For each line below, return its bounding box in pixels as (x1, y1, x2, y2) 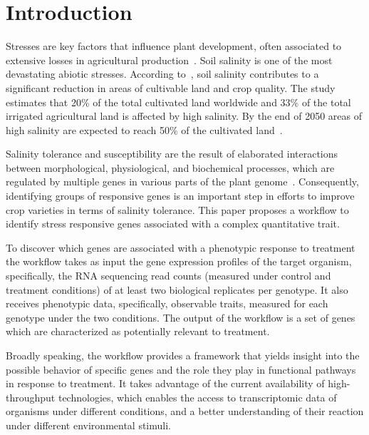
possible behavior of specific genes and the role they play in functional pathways (6, 362, 356, 377)
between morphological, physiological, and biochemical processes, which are (6, 160, 335, 175)
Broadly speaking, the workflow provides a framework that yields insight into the (6, 348, 360, 362)
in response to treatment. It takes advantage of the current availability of (6, 376, 325, 391)
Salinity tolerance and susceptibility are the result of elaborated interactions (6, 146, 338, 161)
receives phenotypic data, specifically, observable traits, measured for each (6, 296, 328, 311)
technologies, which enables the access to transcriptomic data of (58, 389, 337, 404)
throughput (6, 389, 56, 404)
